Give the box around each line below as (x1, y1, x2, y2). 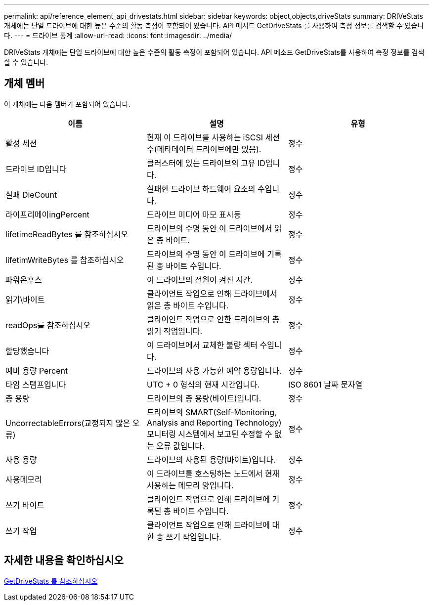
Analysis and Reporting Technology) (146, 417, 282, 428)
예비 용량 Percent (5, 365, 68, 376)
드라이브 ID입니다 (5, 164, 67, 174)
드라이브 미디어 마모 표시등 (146, 209, 241, 219)
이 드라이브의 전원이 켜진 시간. (146, 274, 253, 285)
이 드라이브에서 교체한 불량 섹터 (146, 340, 258, 350)
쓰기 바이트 (5, 500, 44, 510)
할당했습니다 (5, 346, 49, 356)
